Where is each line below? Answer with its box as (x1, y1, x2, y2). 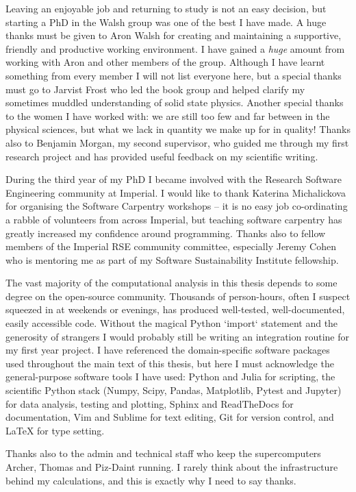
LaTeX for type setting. (5, 423, 105, 437)
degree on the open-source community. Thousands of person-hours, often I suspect (5, 288, 351, 303)
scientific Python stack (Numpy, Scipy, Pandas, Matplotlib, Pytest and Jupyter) (5, 383, 342, 397)
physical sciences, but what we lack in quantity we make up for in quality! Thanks (5, 122, 351, 136)
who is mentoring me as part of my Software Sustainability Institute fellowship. (5, 252, 339, 267)
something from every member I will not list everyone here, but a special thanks (5, 68, 342, 82)
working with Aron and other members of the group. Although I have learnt (5, 55, 325, 69)
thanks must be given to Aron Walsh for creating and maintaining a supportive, (5, 28, 342, 42)
